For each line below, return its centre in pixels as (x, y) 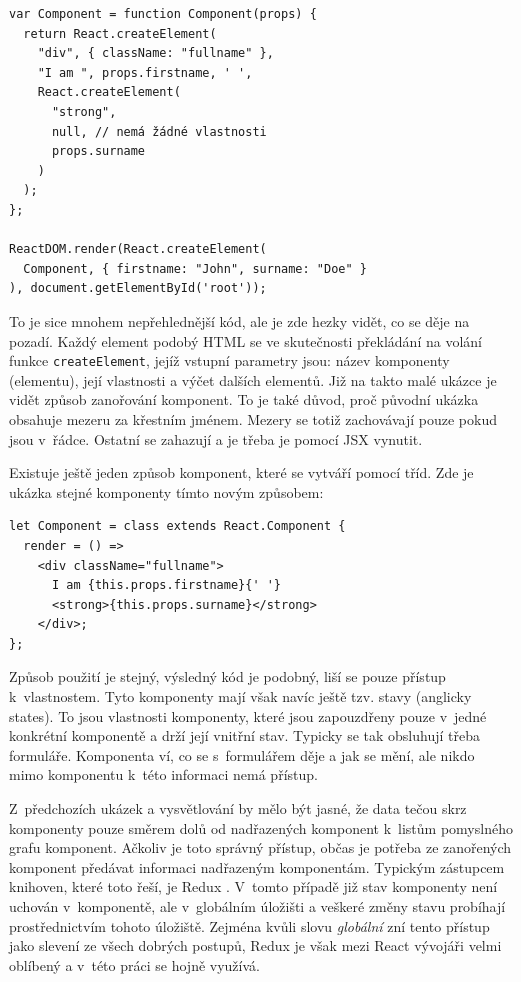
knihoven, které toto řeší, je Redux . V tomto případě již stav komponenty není (253, 886)
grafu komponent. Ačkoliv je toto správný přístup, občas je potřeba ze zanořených (260, 847)
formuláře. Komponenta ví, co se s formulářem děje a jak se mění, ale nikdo (242, 754)
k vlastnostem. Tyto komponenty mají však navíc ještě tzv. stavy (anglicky (240, 696)
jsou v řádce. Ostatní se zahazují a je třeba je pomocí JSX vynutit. (216, 438)
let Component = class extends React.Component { (177, 526)
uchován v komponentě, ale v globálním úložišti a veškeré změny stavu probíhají (257, 906)
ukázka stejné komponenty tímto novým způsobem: (166, 491)
